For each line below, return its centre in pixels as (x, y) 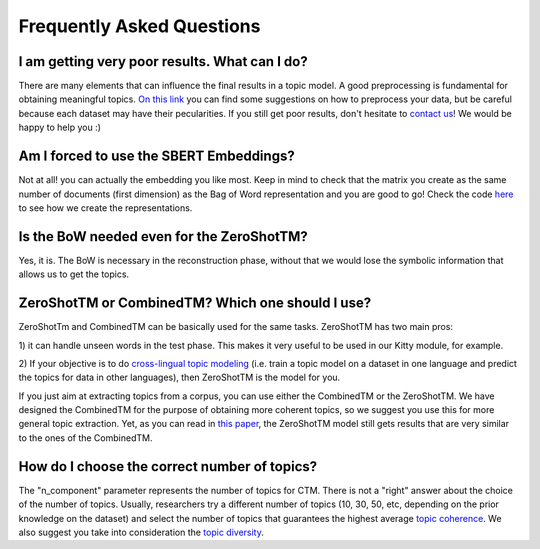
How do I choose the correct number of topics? (168, 466)
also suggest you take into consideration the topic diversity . (141, 532)
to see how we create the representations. (105, 207)
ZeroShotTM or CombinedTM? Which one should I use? (195, 303)
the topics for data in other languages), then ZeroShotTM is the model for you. (179, 377)
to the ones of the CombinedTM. (85, 437)
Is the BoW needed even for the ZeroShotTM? (163, 236)
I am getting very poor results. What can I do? (163, 61)
